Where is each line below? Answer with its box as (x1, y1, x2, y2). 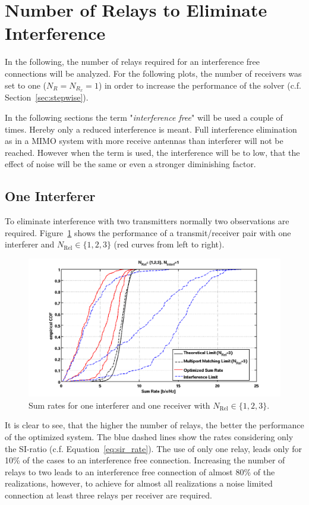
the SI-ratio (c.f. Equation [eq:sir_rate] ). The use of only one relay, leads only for (5, 442, 302, 454)
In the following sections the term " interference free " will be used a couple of (5, 111, 283, 123)
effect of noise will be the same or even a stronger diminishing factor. (5, 158, 256, 170)
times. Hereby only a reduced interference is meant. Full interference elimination (5, 123, 297, 135)
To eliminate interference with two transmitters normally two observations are (5, 215, 289, 227)
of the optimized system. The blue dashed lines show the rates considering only (5, 430, 294, 443)
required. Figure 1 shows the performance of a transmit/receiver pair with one (5, 226, 291, 239)
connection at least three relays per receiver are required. (5, 488, 212, 501)
